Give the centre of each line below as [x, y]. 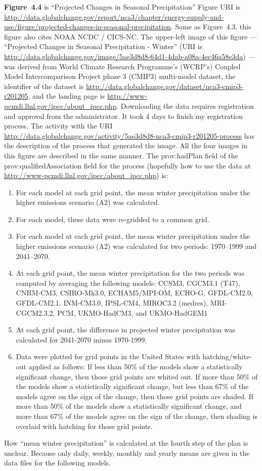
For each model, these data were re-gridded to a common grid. [113, 219]
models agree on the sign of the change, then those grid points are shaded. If [135, 396]
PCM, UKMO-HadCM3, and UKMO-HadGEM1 [133, 312]
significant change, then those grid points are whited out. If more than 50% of [137, 376]
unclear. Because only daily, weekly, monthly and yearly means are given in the [127, 453]
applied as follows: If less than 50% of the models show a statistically [136, 366]
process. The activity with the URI [58, 126]
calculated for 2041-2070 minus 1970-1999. [81, 339]
